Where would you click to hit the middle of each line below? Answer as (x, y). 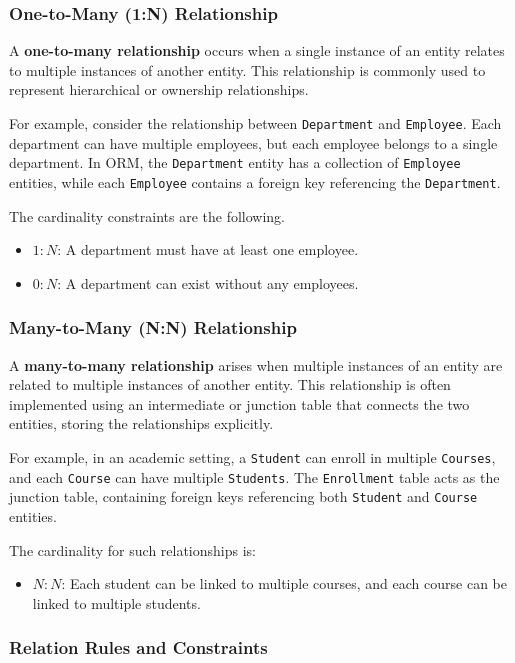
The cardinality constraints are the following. (147, 215)
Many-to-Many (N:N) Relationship (153, 327)
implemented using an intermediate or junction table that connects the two (239, 403)
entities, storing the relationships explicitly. (141, 423)
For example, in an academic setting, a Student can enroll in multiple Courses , (252, 456)
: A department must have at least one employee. (208, 249)
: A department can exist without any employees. (208, 282)
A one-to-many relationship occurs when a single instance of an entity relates (257, 50)
